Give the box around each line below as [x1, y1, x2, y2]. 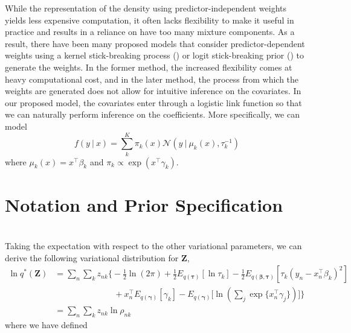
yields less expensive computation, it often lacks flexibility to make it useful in [5, 13, 294, 26]
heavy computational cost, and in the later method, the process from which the [5, 72, 299, 85]
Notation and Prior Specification [5, 192, 283, 217]
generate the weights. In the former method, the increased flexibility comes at [5, 60, 292, 73]
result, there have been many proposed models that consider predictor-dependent [5, 37, 305, 49]
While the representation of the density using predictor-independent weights [5, 2, 286, 14]
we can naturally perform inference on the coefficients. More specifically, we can [5, 108, 300, 121]
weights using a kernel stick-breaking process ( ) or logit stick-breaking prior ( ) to [5, 49, 304, 62]
